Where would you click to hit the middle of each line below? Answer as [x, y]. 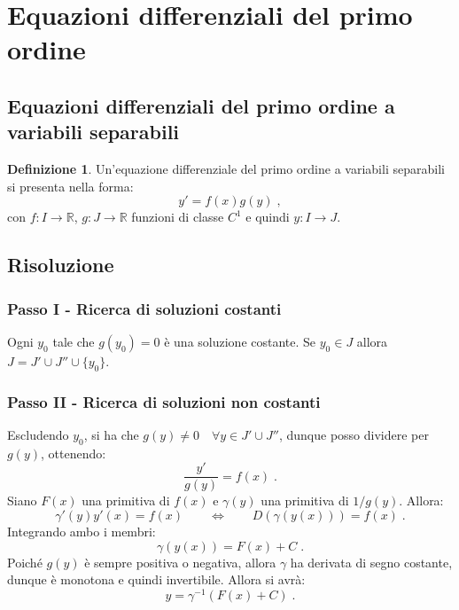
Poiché [25, 562]
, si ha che [111, 434]
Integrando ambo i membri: [82, 531]
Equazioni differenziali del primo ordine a [201, 105]
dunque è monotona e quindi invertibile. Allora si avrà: [156, 579]
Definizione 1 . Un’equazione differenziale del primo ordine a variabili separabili [226, 169]
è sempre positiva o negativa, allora [180, 562]
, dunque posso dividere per [354, 434]
